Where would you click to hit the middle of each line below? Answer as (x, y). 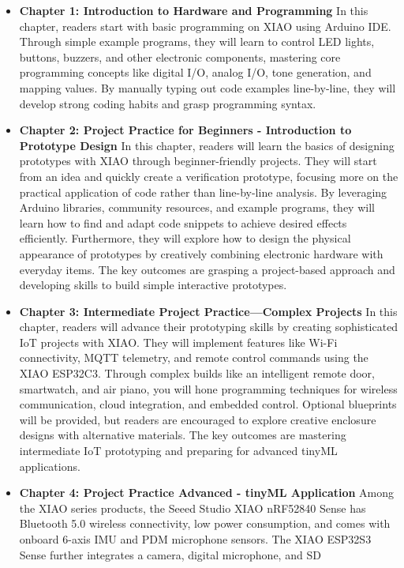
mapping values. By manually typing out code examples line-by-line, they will (208, 87)
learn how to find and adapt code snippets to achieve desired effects (183, 222)
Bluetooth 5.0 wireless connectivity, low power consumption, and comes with (205, 523)
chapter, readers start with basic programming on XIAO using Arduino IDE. (205, 26)
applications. (50, 466)
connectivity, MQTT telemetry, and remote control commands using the (194, 357)
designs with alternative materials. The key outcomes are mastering (183, 435)
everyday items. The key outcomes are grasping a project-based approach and (207, 269)
